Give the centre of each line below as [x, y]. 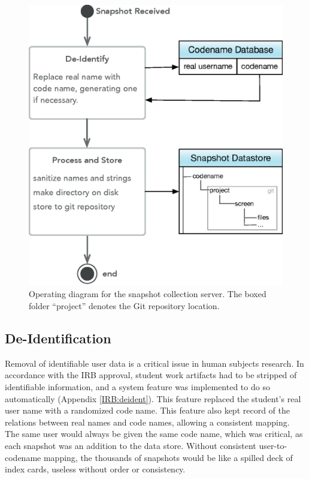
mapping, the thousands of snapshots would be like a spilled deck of [168, 457]
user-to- [273, 445]
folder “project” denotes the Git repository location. [124, 306]
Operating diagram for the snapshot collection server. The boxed [148, 294]
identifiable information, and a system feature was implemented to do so [137, 387]
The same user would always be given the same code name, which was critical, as [154, 434]
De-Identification [58, 338]
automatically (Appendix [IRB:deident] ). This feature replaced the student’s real [153, 398]
